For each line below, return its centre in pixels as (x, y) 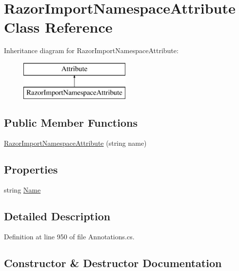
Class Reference (58, 27)
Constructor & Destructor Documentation (113, 262)
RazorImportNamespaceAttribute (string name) (75, 143)
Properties (31, 169)
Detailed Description (57, 216)
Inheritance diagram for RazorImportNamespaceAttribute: (91, 50)
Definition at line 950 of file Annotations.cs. (69, 236)
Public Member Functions (71, 123)
